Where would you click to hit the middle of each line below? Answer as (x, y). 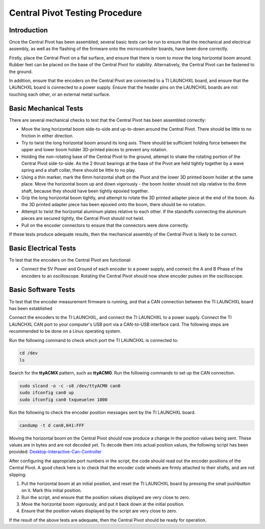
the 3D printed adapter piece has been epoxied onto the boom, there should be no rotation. (114, 205)
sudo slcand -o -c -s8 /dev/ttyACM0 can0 (70, 386)
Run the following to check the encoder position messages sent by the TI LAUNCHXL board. (102, 412)
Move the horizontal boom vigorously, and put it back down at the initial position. (103, 504)
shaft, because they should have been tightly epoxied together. (85, 191)
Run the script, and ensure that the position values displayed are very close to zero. (106, 497)
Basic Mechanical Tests (46, 108)
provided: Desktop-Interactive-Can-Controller (55, 452)
